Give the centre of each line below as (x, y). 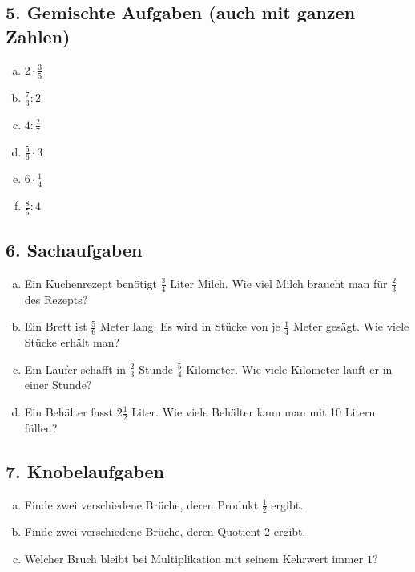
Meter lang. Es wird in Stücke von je (190, 326)
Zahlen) (38, 36)
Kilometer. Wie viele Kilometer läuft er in (289, 369)
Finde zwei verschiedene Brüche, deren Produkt (141, 504)
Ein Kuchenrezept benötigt (91, 283)
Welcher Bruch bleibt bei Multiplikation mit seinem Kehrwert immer (194, 559)
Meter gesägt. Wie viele (351, 326)
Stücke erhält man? (72, 341)
